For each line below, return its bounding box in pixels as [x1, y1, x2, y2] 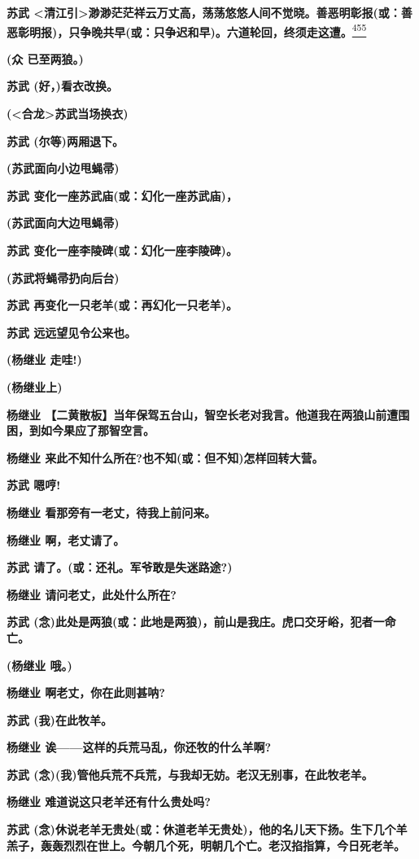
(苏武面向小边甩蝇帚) [7, 160, 120, 177]
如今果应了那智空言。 [40, 422, 155, 439]
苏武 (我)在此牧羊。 [7, 711, 112, 728]
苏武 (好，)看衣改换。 [7, 77, 118, 94]
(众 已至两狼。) [7, 50, 84, 67]
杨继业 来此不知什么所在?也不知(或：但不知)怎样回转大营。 [7, 449, 324, 466]
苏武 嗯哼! [7, 476, 61, 493]
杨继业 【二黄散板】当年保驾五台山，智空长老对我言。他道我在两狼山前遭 [7, 405, 399, 423]
